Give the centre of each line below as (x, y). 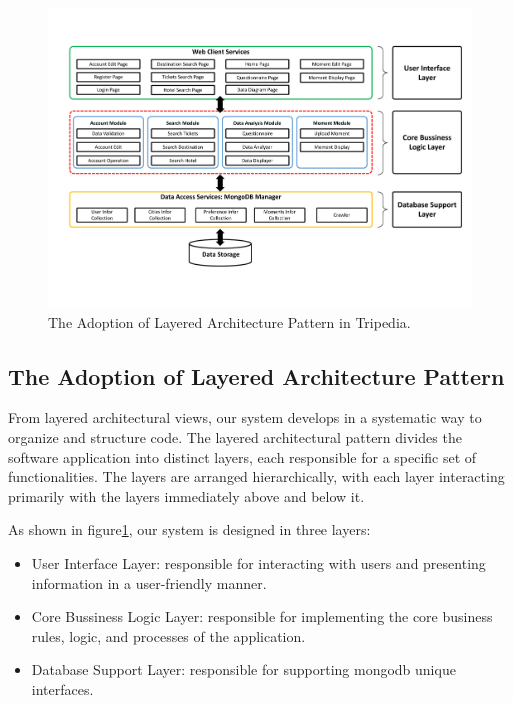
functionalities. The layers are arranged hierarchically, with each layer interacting (256, 476)
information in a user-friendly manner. (149, 582)
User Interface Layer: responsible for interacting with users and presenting (258, 563)
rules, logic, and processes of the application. (168, 635)
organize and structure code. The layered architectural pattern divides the (235, 437)
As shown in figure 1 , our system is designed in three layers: (189, 529)
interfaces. (62, 688)
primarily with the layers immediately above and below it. (186, 495)
